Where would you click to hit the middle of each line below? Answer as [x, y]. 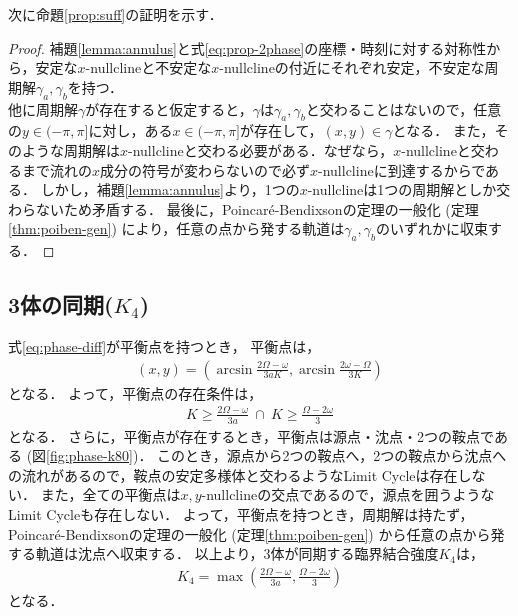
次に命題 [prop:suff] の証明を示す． [115, 14]
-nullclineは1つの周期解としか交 [409, 189]
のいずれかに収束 [432, 228]
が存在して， [281, 130]
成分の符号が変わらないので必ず [205, 169]
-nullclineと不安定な [148, 67]
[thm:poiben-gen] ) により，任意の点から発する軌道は [176, 228]
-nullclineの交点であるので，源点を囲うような [348, 494]
